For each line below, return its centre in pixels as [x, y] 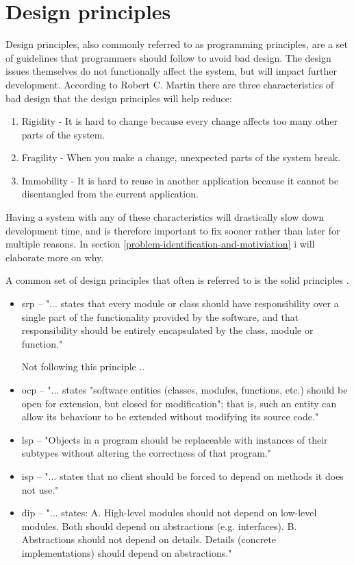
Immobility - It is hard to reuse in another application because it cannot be [180, 180]
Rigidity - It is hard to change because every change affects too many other [180, 121]
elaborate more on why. [55, 257]
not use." [40, 489]
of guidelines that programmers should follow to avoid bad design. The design [168, 57]
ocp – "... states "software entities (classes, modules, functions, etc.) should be [185, 389]
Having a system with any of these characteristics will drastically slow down [165, 217]
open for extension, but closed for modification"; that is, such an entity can [179, 403]
